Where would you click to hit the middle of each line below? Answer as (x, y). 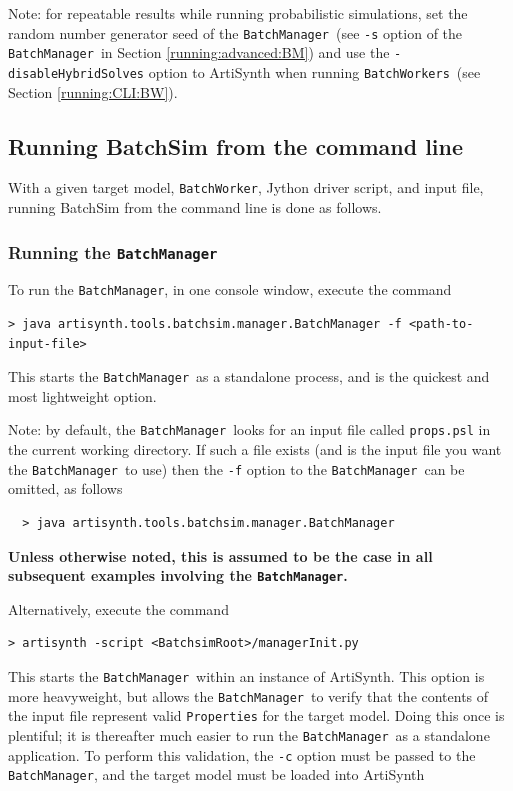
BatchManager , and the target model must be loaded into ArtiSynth (216, 774)
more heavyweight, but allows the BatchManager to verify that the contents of (248, 695)
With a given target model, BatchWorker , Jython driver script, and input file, (246, 187)
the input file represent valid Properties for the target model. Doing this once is (256, 715)
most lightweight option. (82, 395)
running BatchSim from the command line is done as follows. (195, 207)
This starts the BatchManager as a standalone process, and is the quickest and (249, 376)
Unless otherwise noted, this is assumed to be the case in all (220, 555)
